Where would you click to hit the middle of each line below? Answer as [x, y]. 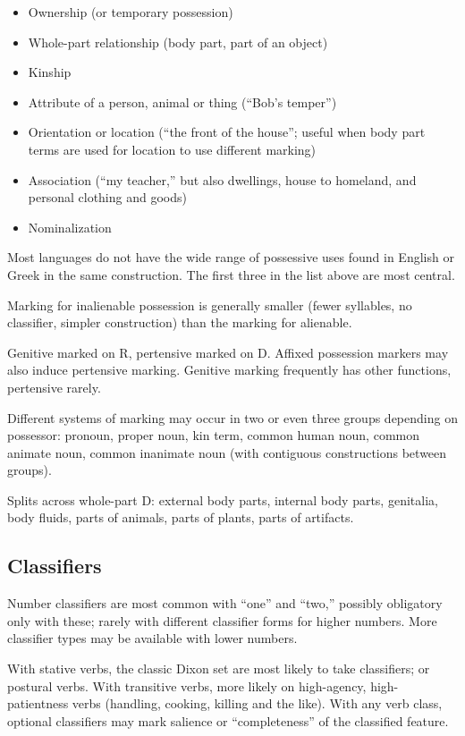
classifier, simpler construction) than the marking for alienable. [180, 322]
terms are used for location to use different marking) [172, 149]
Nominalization [70, 227]
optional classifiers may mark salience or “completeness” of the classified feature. [228, 720]
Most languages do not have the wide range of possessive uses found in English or [231, 257]
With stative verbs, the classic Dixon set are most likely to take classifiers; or [219, 668]
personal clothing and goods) [107, 197]
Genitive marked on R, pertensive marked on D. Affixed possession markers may [228, 352]
